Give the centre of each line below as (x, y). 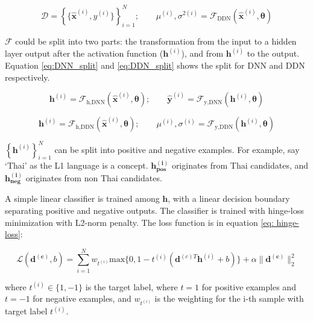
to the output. (273, 53)
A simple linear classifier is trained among (82, 198)
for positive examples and (249, 286)
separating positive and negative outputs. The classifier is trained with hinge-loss (154, 210)
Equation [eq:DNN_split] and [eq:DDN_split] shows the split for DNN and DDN (155, 65)
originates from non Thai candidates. (94, 177)
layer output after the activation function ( (84, 53)
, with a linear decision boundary (229, 198)
